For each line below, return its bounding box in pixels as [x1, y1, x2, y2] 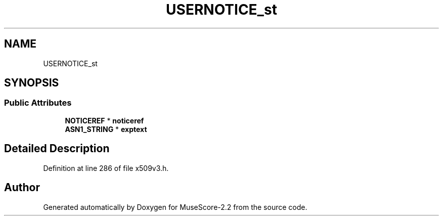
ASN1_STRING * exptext [65, 124, 147, 134]
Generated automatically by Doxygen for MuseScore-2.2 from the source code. [43, 202, 307, 211]
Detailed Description [4, 142, 110, 155]
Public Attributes [4, 98, 72, 108]
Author [4, 181, 40, 194]
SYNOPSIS [4, 76, 59, 90]
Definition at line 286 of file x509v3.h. [43, 163, 169, 172]
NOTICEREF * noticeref [65, 116, 144, 125]
